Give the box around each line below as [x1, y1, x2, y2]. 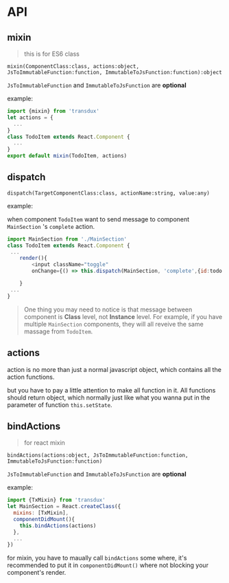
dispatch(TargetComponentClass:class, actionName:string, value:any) [7, 190, 210, 197]
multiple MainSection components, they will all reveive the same [23, 320, 204, 328]
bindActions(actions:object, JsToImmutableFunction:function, [7, 452, 189, 459]
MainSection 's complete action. [7, 222, 95, 230]
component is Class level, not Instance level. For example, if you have [23, 312, 223, 320]
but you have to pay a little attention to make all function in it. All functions [7, 386, 216, 394]
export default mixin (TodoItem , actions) [7, 153, 128, 159]
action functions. [7, 373, 55, 381]
